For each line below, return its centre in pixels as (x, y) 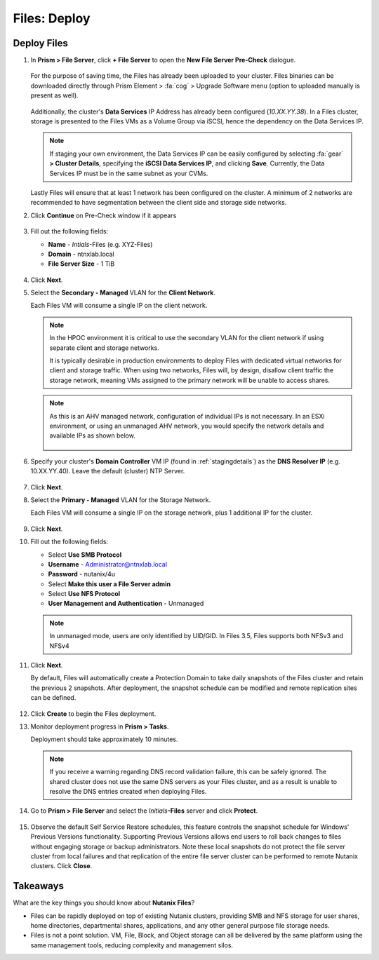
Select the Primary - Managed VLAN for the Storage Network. (121, 500)
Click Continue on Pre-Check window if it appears (104, 215)
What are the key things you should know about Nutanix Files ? (104, 903)
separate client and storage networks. (104, 348)
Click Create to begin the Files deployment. (93, 714)
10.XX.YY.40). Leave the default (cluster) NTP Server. (108, 471)
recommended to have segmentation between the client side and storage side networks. (159, 203)
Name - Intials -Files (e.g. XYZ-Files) (100, 244)
